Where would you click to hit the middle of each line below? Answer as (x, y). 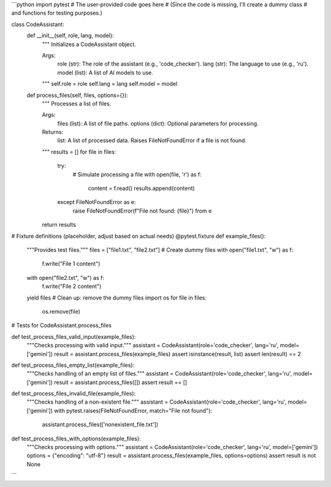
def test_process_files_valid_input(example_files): (74, 336)
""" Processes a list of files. (77, 104)
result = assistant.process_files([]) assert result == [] (121, 382)
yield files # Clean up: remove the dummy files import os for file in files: (116, 298)
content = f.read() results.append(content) (142, 188)
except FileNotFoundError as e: (97, 202)
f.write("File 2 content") (72, 286)
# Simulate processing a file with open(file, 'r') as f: (137, 174)
